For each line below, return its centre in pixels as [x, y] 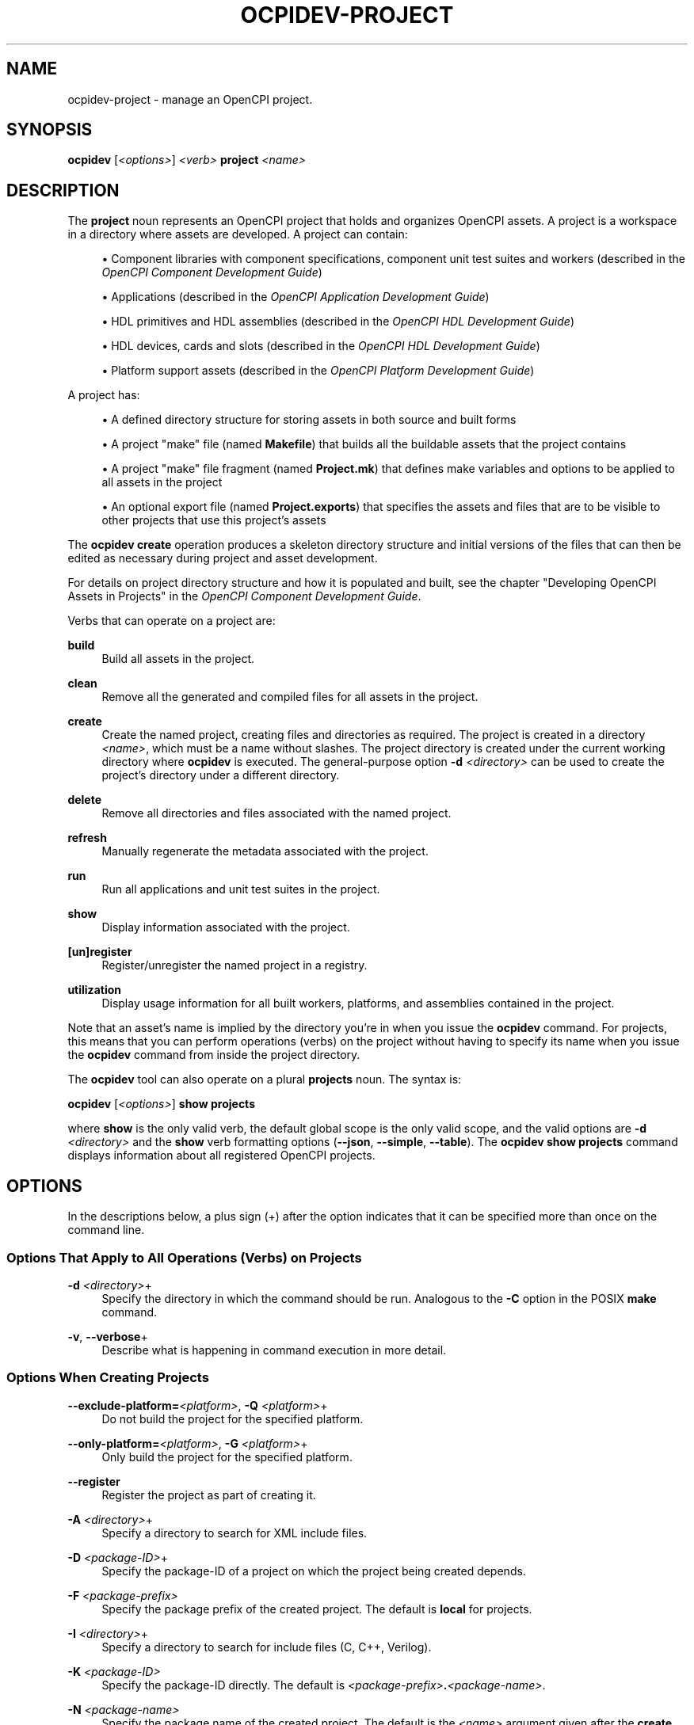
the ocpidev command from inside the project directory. [214, 1055]
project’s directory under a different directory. [221, 775]
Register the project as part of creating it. [209, 1495]
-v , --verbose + [108, 1336]
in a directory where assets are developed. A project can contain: [238, 234]
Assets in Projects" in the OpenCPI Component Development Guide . [244, 596]
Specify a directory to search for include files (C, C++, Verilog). [267, 1647]
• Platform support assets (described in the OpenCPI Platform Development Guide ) [318, 371]
